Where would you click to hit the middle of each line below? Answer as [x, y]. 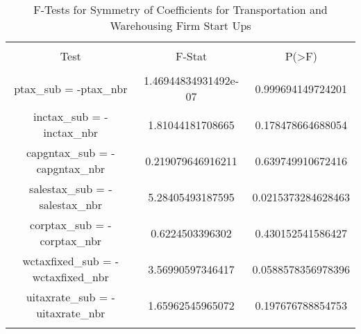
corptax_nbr [71, 241]
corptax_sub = [67, 225]
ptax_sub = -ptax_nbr [71, 88]
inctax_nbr [71, 132]
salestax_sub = [67, 189]
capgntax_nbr [71, 168]
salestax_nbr [70, 204]
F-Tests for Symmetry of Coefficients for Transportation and [180, 9]
